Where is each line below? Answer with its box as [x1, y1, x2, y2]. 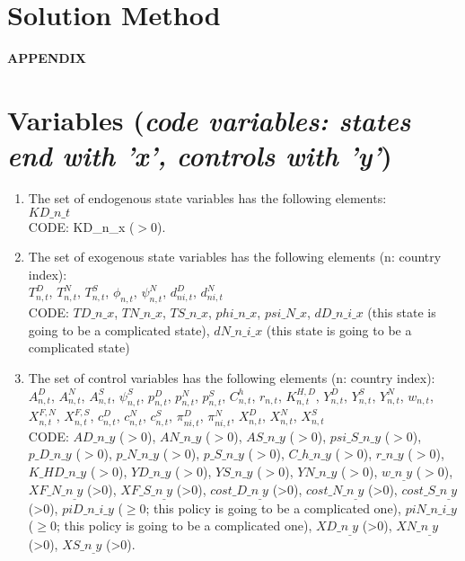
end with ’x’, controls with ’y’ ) [7, 137, 392, 174]
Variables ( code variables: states [7, 101, 411, 138]
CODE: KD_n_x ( [28, 217, 135, 236]
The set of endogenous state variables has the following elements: [28, 189, 387, 208]
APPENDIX [7, 49, 86, 67]
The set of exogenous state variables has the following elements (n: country [28, 247, 442, 266]
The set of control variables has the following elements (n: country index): [28, 368, 435, 387]
